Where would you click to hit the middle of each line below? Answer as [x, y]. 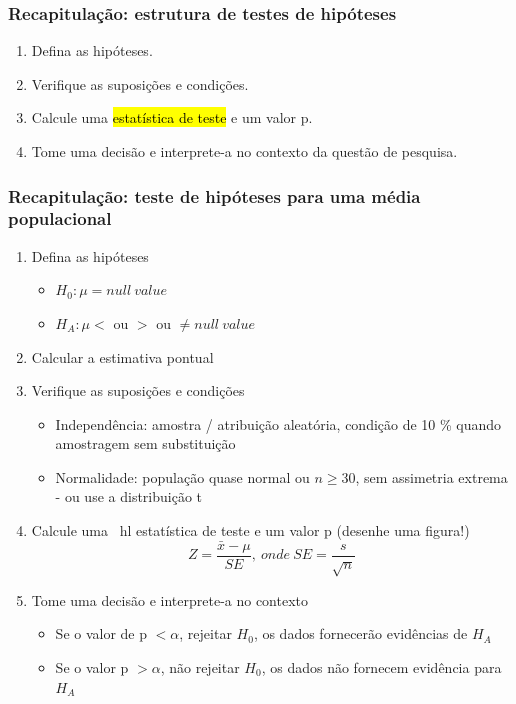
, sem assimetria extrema [431, 476]
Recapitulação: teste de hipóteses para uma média [214, 195]
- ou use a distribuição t [129, 496]
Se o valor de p [101, 633]
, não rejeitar [200, 666]
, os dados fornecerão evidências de [360, 633]
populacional [60, 218]
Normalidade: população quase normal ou [182, 476]
